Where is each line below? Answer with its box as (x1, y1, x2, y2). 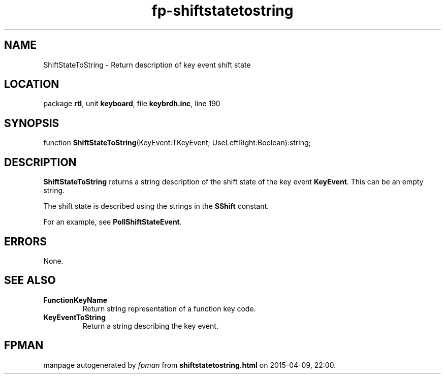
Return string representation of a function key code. (82, 304, 256, 313)
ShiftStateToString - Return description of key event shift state (43, 60, 251, 69)
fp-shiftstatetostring (151, 2, 294, 19)
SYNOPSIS (4, 116, 59, 130)
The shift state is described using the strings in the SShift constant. (43, 202, 269, 211)
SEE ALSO (4, 274, 56, 287)
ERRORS (4, 235, 47, 248)
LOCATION (4, 78, 59, 91)
